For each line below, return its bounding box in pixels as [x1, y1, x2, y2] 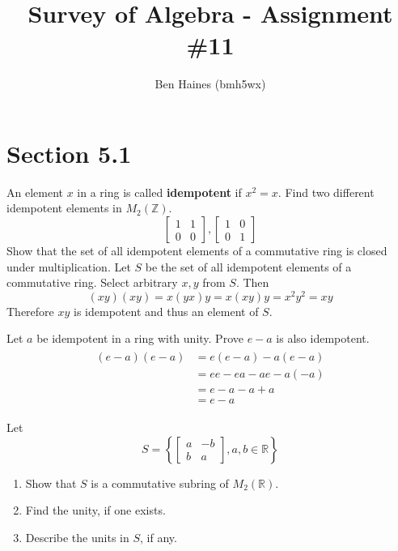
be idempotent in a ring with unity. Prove [36, 330, 243, 347]
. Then [235, 274, 269, 291]
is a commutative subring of [91, 474, 229, 491]
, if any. [140, 529, 177, 546]
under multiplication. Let [6, 258, 131, 275]
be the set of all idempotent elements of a [145, 258, 352, 275]
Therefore [6, 302, 54, 319]
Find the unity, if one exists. [25, 502, 166, 519]
